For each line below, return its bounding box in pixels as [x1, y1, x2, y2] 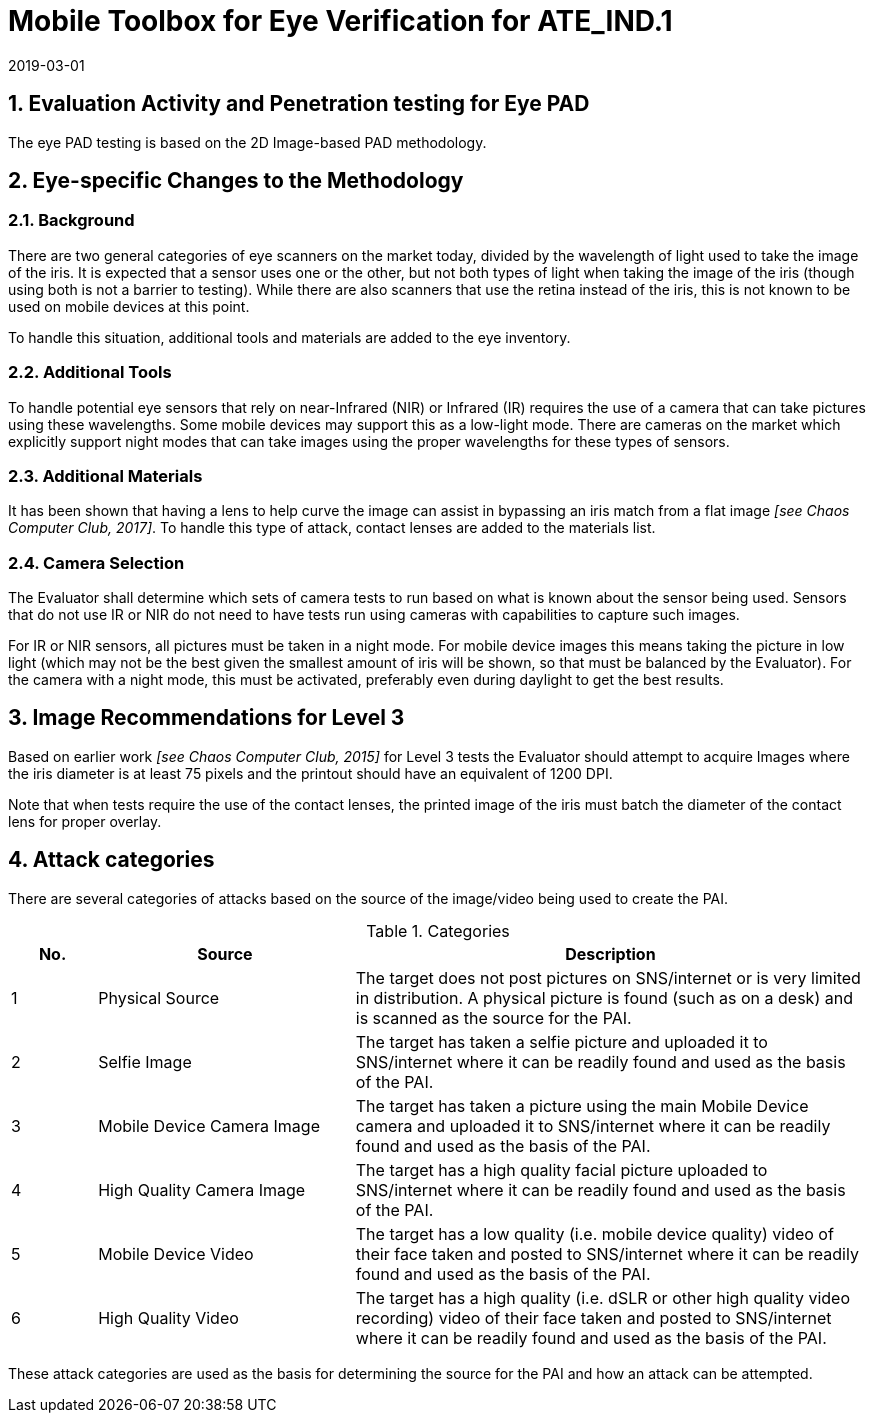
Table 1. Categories [366, 920, 510, 941]
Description [565, 943, 656, 964]
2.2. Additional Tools [8, 362, 172, 383]
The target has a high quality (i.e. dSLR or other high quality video [355, 1287, 850, 1308]
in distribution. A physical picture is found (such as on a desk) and [355, 987, 853, 1008]
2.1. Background [8, 210, 135, 231]
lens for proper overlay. [8, 812, 162, 830]
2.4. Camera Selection [8, 552, 185, 573]
